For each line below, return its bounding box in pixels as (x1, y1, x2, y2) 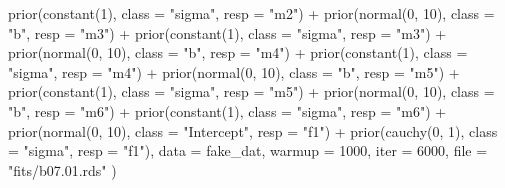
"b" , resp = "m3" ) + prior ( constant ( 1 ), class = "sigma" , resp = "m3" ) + (8, 22, 447, 43)
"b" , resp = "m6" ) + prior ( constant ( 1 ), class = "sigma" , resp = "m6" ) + (8, 100, 447, 121)
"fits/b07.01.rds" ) (8, 159, 117, 180)
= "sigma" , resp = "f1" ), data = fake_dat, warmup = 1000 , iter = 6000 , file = (8, 140, 488, 161)
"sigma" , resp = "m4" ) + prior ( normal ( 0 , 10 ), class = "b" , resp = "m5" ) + (8, 61, 460, 82)
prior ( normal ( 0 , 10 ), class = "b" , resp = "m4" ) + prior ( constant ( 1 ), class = (8, 42, 468, 63)
